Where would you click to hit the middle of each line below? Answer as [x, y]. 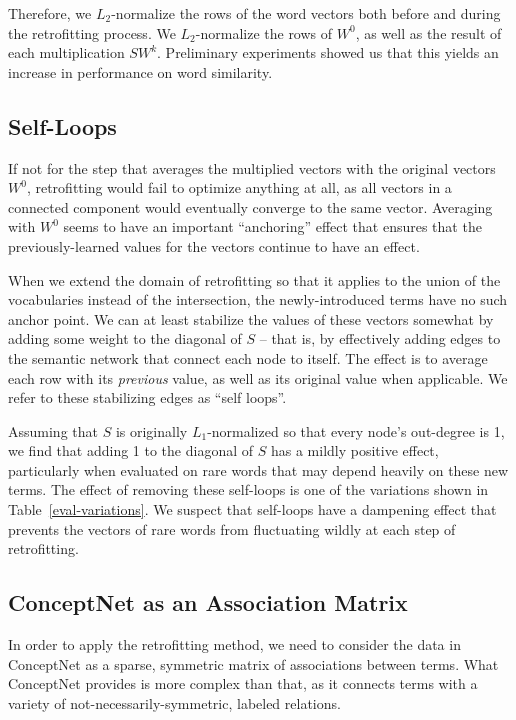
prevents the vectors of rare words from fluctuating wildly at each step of [232, 528]
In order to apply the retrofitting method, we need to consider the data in [234, 644]
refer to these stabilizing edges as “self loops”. [147, 397]
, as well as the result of [428, 32]
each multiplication [66, 52]
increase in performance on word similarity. [140, 71]
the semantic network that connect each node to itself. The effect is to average [248, 357]
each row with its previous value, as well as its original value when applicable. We [258, 377]
